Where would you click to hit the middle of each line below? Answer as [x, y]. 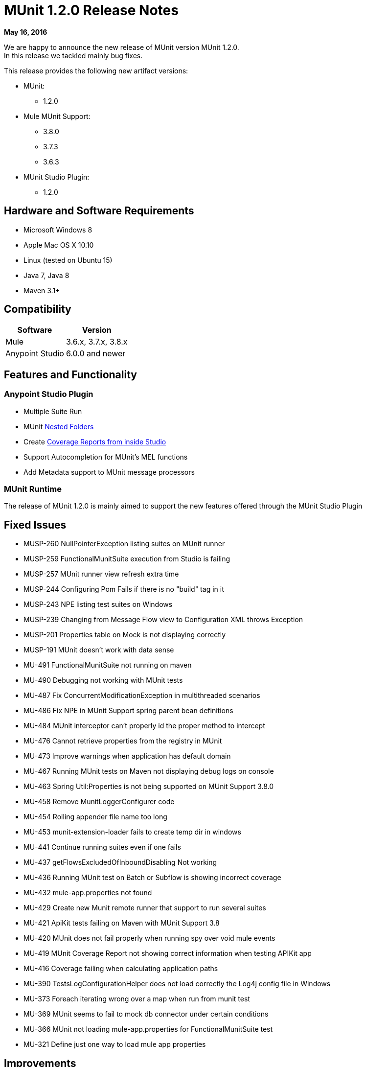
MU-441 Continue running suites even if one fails [102, 847]
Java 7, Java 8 [46, 275]
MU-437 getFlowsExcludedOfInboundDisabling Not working [120, 862]
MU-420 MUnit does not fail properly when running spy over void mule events [149, 938]
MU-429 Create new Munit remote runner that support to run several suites [145, 908]
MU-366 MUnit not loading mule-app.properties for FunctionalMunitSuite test [148, 1029]
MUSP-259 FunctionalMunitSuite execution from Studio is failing [127, 559]
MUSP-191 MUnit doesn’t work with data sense [99, 650]
